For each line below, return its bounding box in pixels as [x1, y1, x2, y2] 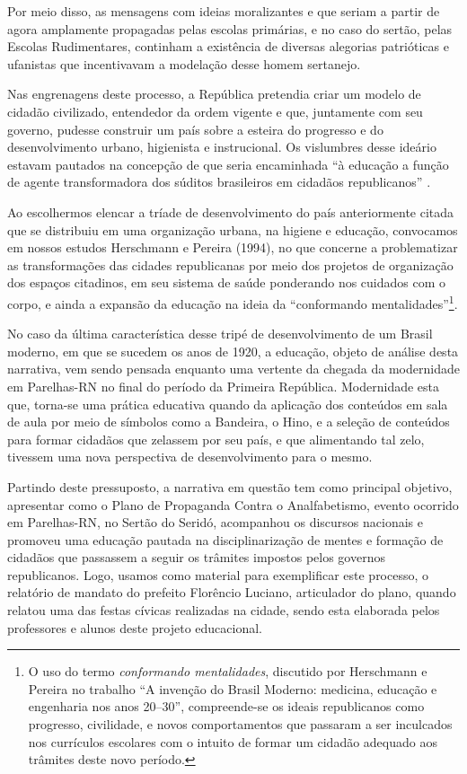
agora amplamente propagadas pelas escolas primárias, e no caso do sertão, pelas [7, 19, 453, 38]
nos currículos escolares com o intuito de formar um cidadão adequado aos [28, 732, 437, 751]
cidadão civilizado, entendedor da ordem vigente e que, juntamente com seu [7, 101, 423, 120]
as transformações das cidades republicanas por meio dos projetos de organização [7, 255, 454, 274]
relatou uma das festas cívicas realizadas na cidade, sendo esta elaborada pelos [7, 601, 440, 620]
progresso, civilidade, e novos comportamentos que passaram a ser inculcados [28, 715, 453, 734]
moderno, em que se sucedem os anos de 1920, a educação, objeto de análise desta [7, 341, 459, 360]
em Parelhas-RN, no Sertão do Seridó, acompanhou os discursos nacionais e [7, 513, 423, 532]
